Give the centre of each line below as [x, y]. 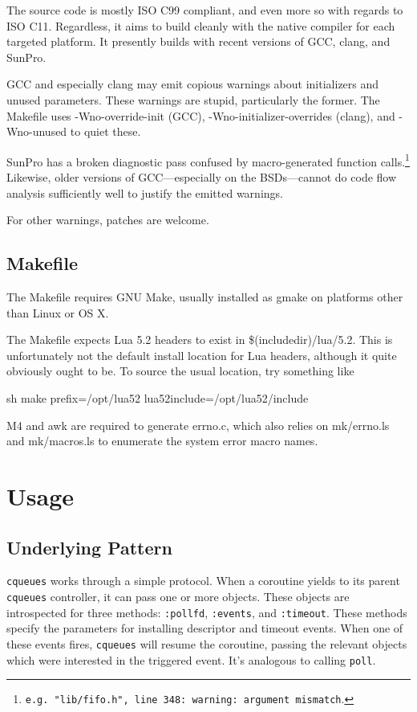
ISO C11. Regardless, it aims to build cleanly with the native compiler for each [201, 25]
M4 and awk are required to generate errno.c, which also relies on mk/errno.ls [198, 425]
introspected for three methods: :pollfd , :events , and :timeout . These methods [207, 612]
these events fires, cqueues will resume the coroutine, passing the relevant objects [207, 643]
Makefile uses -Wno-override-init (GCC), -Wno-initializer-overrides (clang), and [201, 115]
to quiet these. [105, 131]
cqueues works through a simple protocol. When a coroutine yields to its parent [203, 581]
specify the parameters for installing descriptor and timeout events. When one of [205, 628]
